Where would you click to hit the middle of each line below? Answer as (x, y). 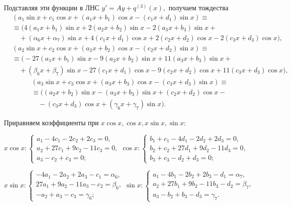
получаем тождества (198, 7)
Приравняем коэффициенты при (51, 122)
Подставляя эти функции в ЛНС (52, 7)
